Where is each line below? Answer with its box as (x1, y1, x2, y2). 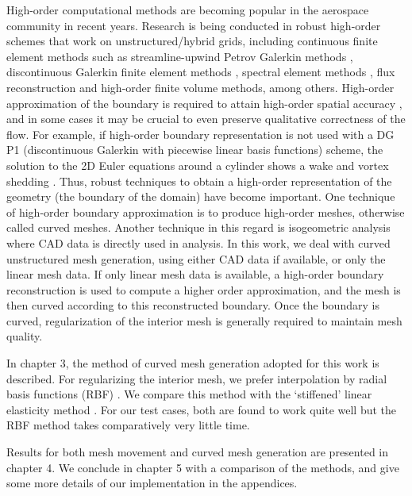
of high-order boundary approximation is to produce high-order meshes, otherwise (6, 203, 405, 220)
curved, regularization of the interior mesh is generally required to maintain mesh (6, 312, 402, 329)
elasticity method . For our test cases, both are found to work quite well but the (6, 401, 397, 417)
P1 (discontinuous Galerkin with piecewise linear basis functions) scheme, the (6, 141, 383, 158)
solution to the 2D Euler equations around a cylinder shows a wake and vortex (6, 156, 389, 173)
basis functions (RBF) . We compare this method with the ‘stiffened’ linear (6, 386, 372, 402)
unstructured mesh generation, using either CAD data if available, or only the (6, 250, 386, 267)
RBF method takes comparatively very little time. (6, 417, 250, 433)
